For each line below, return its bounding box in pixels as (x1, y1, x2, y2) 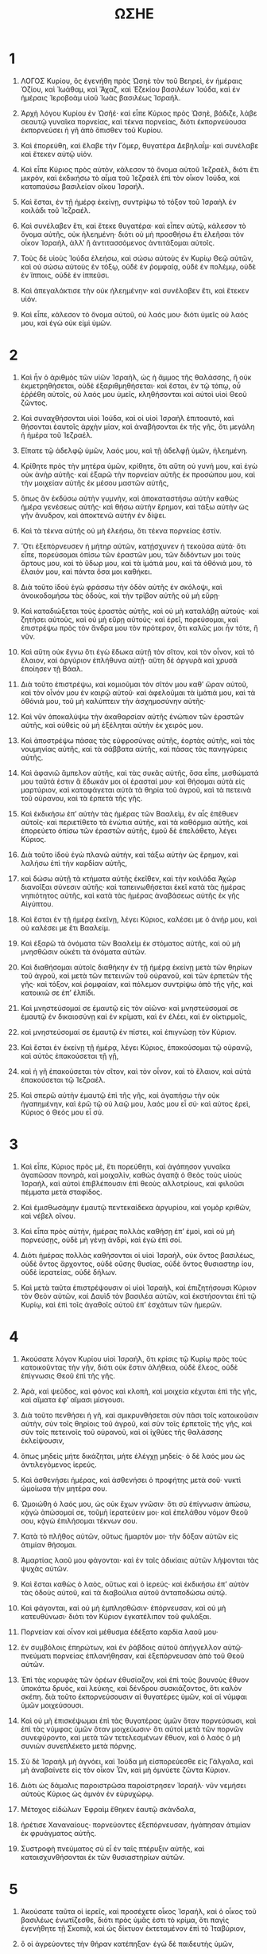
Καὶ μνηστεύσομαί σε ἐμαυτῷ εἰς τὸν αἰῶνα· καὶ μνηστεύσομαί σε (20, 1003, 238, 1012)
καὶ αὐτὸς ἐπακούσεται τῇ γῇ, (20, 1051, 119, 1060)
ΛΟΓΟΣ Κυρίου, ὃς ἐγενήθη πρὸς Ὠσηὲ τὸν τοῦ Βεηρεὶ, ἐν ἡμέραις (20, 76, 243, 85)
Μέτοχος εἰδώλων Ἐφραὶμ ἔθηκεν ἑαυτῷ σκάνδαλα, (20, 1804, 196, 1814)
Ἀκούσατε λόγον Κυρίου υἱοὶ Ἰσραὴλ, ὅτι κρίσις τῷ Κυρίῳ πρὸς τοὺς (20, 1354, 247, 1363)
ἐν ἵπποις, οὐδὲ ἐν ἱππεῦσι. (20, 270, 110, 280)
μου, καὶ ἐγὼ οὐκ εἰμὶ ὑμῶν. (20, 318, 112, 328)
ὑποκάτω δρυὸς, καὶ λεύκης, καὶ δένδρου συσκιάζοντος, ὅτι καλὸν (20, 1683, 242, 1693)
